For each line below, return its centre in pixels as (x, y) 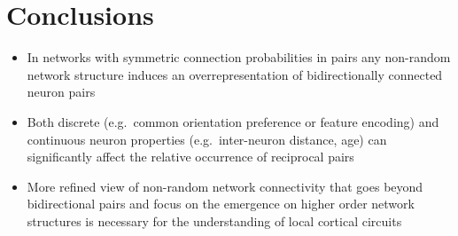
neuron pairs (61, 92)
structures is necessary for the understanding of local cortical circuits (214, 220)
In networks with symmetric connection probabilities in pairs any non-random (239, 57)
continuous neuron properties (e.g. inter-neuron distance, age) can (207, 139)
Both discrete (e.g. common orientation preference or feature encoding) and (233, 121)
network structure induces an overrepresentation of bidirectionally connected (235, 74)
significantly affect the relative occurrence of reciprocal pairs (190, 157)
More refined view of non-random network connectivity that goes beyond (225, 186)
